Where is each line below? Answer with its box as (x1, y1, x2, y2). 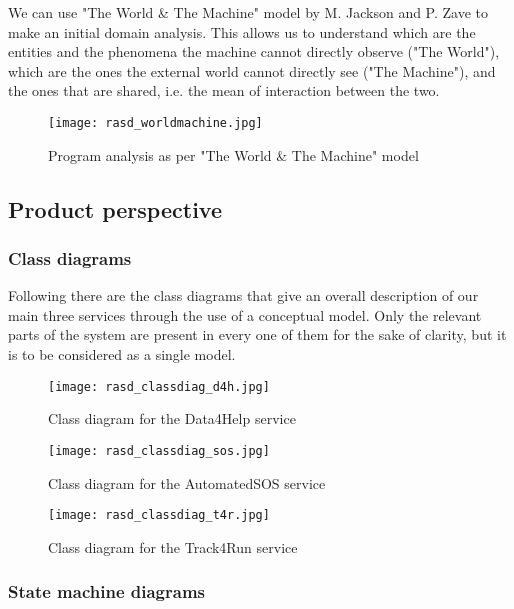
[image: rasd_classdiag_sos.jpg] (48, 443, 270, 458)
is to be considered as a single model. (8, 344, 236, 364)
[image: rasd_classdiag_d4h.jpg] (48, 379, 270, 394)
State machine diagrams (8, 579, 205, 604)
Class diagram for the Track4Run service (48, 536, 298, 557)
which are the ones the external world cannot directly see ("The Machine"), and (8, 60, 496, 81)
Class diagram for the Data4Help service (48, 408, 296, 429)
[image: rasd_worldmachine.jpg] (48, 115, 263, 130)
